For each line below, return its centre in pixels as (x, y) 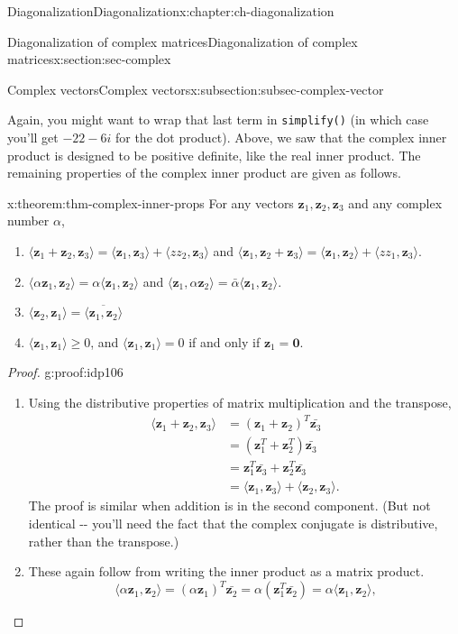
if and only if (224, 341)
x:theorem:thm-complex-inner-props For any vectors (151, 202)
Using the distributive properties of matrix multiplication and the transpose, (240, 402)
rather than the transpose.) (104, 541)
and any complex (395, 202)
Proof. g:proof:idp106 (65, 372)
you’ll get (33, 138)
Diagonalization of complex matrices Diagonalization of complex (183, 41)
